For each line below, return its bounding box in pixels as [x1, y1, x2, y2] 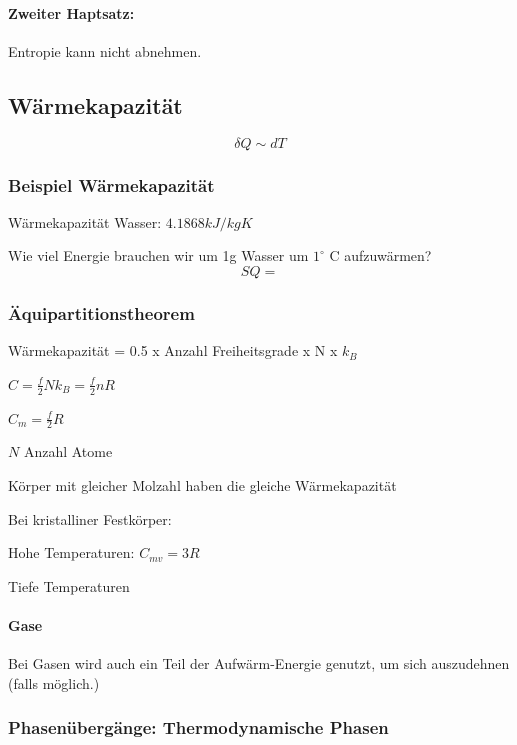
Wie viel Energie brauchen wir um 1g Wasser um [8, 245, 309, 266]
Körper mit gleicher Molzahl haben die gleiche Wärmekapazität [8, 475, 397, 496]
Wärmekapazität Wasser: [8, 211, 162, 232]
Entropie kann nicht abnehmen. [8, 40, 202, 61]
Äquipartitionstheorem [8, 300, 195, 325]
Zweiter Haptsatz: [8, 2, 135, 23]
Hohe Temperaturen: [8, 542, 135, 563]
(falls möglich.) [8, 672, 100, 693]
